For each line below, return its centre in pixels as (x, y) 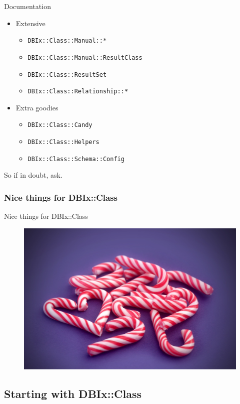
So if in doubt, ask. (33, 175)
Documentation (27, 6)
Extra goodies (37, 107)
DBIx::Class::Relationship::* (78, 92)
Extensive (30, 23)
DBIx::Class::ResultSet (67, 75)
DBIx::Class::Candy (60, 125)
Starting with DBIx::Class (73, 394)
